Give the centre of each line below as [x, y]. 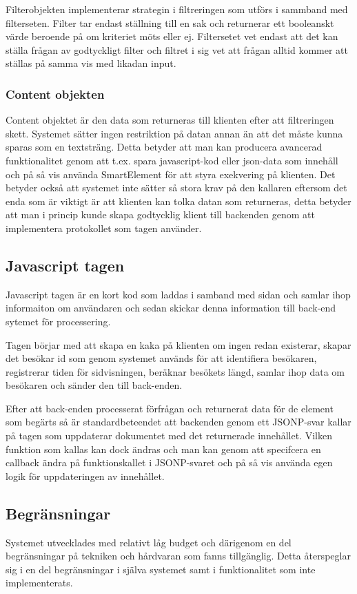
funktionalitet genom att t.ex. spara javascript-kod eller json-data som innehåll [172, 160]
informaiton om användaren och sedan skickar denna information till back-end [171, 308]
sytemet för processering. [58, 321]
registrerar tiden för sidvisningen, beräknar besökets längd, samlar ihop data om [175, 371]
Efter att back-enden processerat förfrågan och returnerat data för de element [170, 408]
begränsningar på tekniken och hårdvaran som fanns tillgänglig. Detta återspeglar [178, 556]
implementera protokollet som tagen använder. [104, 228]
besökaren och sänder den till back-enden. [94, 385]
